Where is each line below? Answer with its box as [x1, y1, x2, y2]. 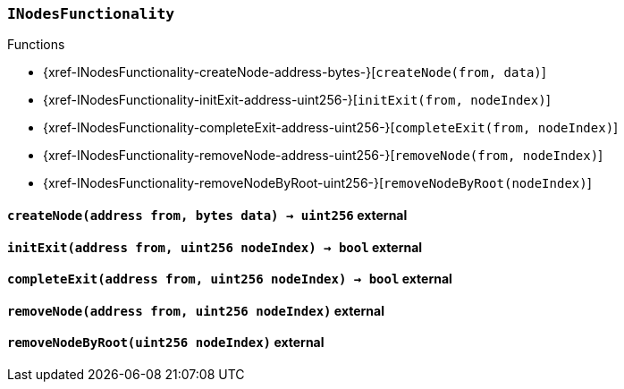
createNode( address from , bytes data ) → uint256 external [7, 207, 408, 223]
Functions [7, 37, 65, 53]
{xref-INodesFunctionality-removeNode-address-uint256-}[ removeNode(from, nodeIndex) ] [43, 148, 603, 164]
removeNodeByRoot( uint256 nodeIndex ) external [7, 334, 325, 351]
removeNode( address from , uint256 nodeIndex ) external [7, 302, 384, 318]
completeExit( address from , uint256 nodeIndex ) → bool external [7, 271, 452, 287]
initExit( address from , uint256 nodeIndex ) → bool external [7, 239, 423, 255]
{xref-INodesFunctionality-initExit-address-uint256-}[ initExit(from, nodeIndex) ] [43, 92, 551, 108]
